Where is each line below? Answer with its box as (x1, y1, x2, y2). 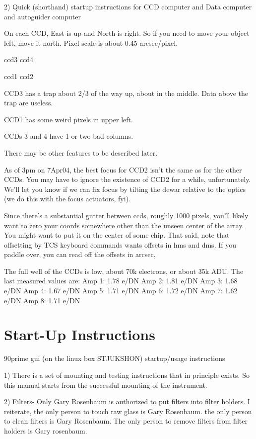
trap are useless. (4, 97, 53, 108)
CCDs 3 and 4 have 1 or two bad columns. (4, 131, 133, 141)
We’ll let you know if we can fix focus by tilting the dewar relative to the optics (4, 183, 246, 194)
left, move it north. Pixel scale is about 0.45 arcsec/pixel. (4, 37, 178, 48)
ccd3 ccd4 (4, 54, 34, 65)
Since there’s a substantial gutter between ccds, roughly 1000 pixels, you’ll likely (4, 210, 249, 220)
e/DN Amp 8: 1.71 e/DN (4, 295, 80, 305)
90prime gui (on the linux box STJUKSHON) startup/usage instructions (4, 353, 225, 363)
